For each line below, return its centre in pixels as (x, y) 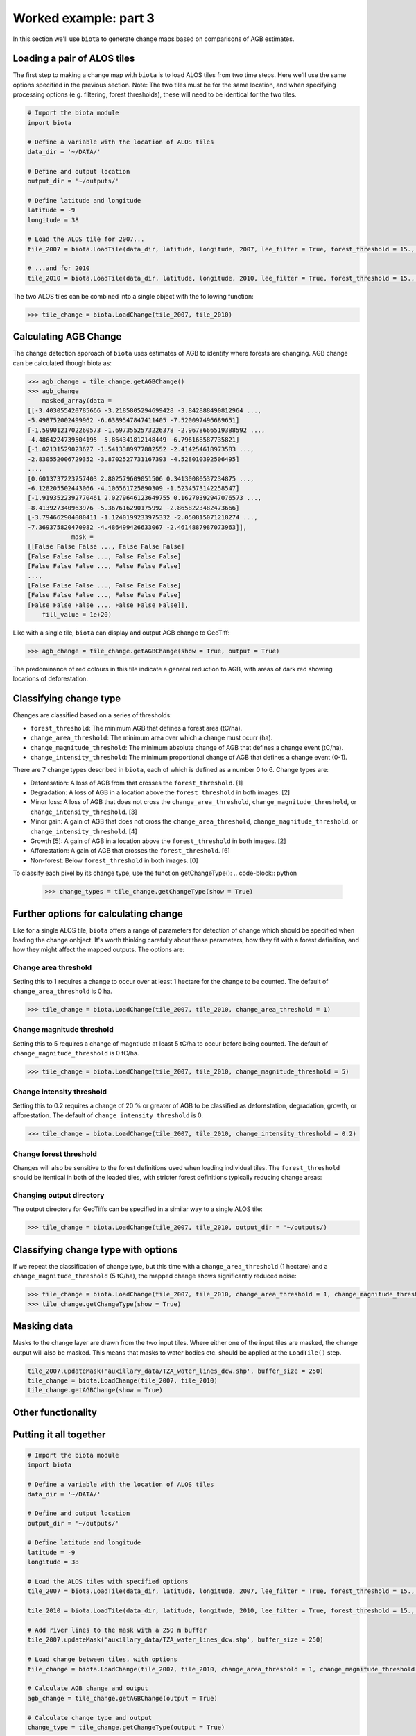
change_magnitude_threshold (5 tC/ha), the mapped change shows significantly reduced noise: (155, 1276)
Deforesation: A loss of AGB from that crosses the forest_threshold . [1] (137, 783)
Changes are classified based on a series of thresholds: (93, 715)
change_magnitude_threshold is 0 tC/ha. (76, 1053)
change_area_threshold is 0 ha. (62, 991)
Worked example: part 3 (84, 18)
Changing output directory (59, 1196)
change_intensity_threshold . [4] (84, 831)
